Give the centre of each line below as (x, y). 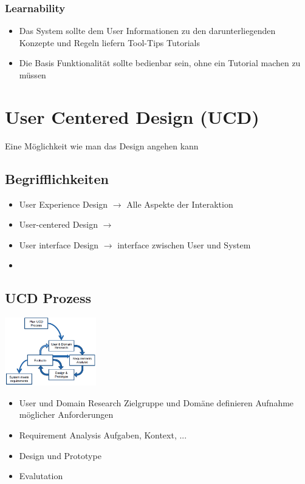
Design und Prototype (60, 455)
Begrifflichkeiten (57, 178)
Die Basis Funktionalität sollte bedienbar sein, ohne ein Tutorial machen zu (160, 63)
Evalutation (41, 476)
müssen (33, 75)
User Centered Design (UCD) (132, 116)
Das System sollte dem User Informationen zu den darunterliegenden (147, 31)
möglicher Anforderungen (66, 414)
